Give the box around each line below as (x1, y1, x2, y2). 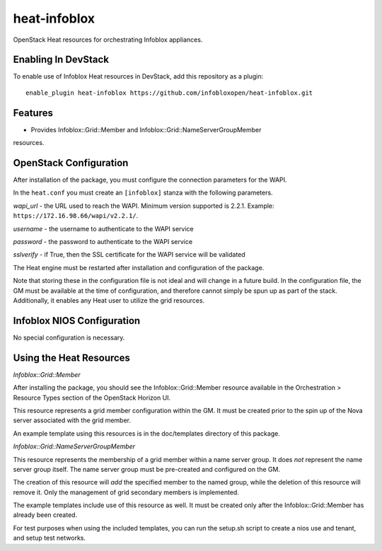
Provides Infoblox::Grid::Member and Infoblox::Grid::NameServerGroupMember (30, 125, 262, 134)
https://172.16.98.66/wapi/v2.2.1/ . (13, 211, 139, 220)
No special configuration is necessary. (13, 333, 125, 342)
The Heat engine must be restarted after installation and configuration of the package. (13, 263, 265, 272)
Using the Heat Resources (13, 352, 131, 364)
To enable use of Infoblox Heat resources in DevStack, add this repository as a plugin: (13, 72, 264, 81)
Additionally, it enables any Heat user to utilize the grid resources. (13, 296, 205, 304)
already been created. (13, 511, 78, 519)
